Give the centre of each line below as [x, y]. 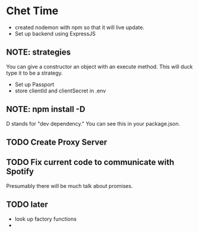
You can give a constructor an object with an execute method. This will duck [99, 66]
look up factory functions [46, 219]
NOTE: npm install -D [46, 109]
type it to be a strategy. [35, 73]
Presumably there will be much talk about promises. [70, 186]
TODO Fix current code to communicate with [90, 162]
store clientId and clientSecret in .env [60, 91]
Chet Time [32, 11]
